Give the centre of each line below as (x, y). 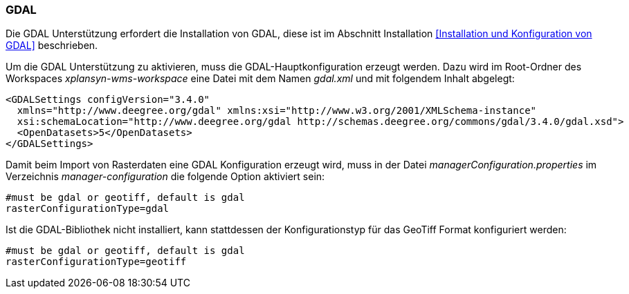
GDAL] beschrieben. (52, 46)
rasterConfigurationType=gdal (88, 209)
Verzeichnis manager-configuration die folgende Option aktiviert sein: (165, 177)
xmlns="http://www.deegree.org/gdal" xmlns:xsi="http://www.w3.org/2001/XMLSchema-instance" (277, 111)
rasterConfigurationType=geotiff (96, 262)
